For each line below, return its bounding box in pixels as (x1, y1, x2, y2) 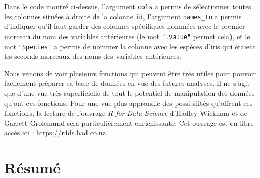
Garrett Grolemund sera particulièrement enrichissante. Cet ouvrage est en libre (4, 117, 254, 128)
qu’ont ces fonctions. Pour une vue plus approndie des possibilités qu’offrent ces (4, 97, 253, 108)
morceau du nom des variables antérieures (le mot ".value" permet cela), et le (4, 30, 250, 41)
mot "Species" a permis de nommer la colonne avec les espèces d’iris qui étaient (4, 41, 256, 51)
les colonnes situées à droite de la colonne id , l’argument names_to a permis (4, 11, 242, 21)
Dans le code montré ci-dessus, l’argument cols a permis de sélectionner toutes (4, 1, 251, 11)
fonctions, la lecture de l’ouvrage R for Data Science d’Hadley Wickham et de (4, 108, 247, 118)
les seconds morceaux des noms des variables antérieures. (4, 51, 181, 61)
